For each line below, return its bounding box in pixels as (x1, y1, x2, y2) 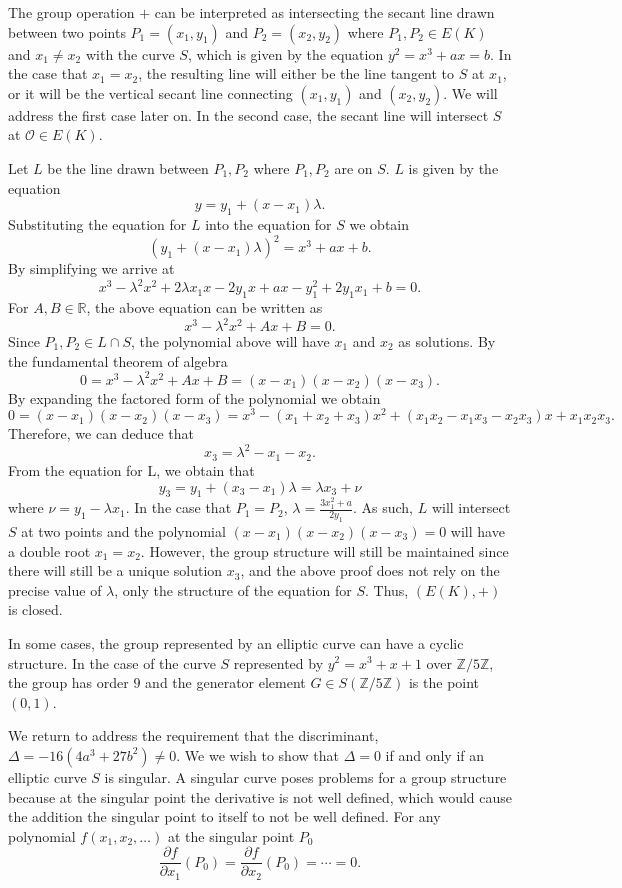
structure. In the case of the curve (8, 652, 216, 673)
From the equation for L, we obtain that (8, 459, 255, 480)
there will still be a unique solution (8, 560, 223, 581)
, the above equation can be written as (86, 296, 323, 317)
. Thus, (364, 579, 409, 600)
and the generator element (145, 672, 306, 693)
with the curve (85, 43, 175, 64)
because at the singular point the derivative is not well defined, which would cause (8, 786, 512, 807)
